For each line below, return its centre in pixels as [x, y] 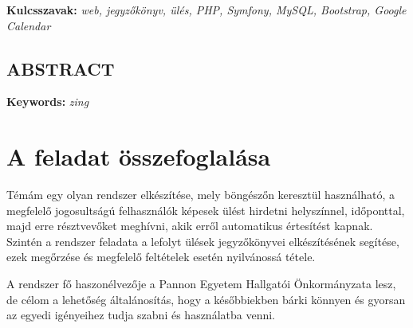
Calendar [29, 25]
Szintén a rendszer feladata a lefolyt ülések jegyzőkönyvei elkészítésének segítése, [203, 241]
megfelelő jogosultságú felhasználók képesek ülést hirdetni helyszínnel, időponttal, [206, 210]
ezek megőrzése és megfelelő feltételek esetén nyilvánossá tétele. [161, 257]
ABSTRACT [61, 68]
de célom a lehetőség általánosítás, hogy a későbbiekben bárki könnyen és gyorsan [206, 299]
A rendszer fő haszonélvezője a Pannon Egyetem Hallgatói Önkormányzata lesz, [201, 284]
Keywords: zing [48, 102]
